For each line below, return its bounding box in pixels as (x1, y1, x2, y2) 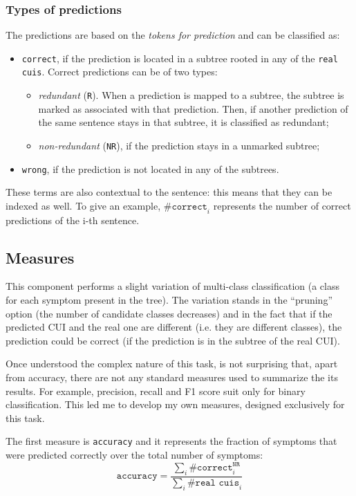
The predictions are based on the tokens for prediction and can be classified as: (6, 28, 340, 42)
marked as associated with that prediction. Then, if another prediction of (38, 101, 348, 116)
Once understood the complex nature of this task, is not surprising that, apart (6, 356, 338, 371)
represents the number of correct (213, 198, 351, 212)
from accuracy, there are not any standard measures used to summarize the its (6, 370, 338, 385)
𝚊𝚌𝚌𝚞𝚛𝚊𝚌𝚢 (116, 471, 158, 481)
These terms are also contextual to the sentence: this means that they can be (6, 185, 332, 199)
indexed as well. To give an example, (6, 198, 161, 212)
